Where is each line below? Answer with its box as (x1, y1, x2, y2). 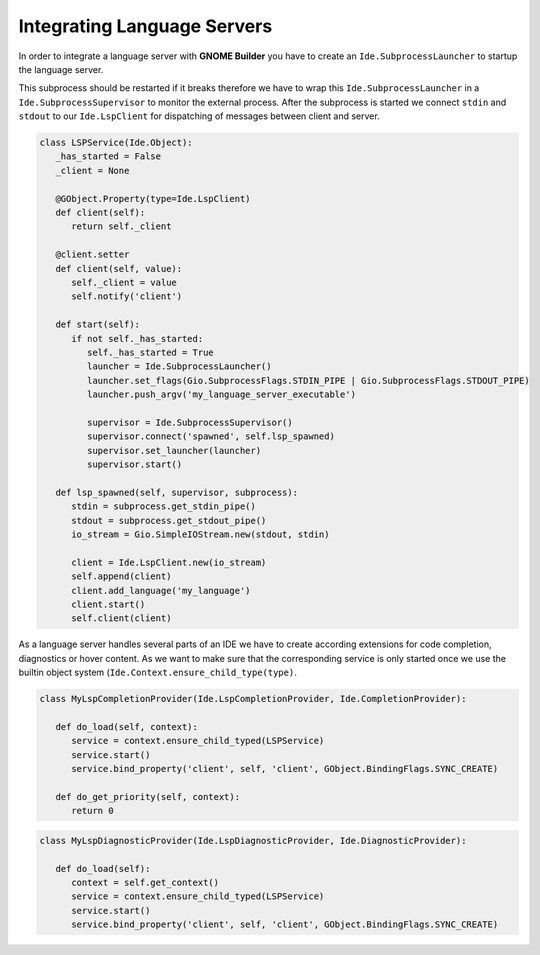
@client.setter (55, 249, 130, 260)
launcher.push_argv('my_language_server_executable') (86, 389, 357, 400)
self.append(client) (71, 571, 172, 582)
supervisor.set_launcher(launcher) (86, 445, 262, 456)
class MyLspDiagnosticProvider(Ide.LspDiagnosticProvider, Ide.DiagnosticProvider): (39, 835, 467, 846)
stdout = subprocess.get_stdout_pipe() (71, 515, 267, 526)
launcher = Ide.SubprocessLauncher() (86, 361, 272, 372)
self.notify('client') (71, 291, 183, 302)
